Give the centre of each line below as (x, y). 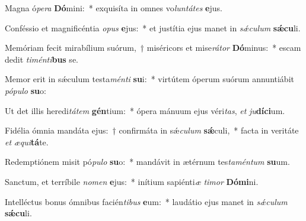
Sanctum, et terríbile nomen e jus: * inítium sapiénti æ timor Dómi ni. (132, 181)
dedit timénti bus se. (42, 59)
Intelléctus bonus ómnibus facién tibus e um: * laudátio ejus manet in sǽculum (146, 201)
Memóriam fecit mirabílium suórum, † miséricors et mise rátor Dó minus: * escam (153, 48)
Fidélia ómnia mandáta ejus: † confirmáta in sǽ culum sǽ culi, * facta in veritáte (152, 130)
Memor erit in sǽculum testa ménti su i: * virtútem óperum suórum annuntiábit (149, 79)
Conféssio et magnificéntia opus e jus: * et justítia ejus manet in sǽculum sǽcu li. (153, 27)
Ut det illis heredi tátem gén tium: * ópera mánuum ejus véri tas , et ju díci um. (145, 110)
